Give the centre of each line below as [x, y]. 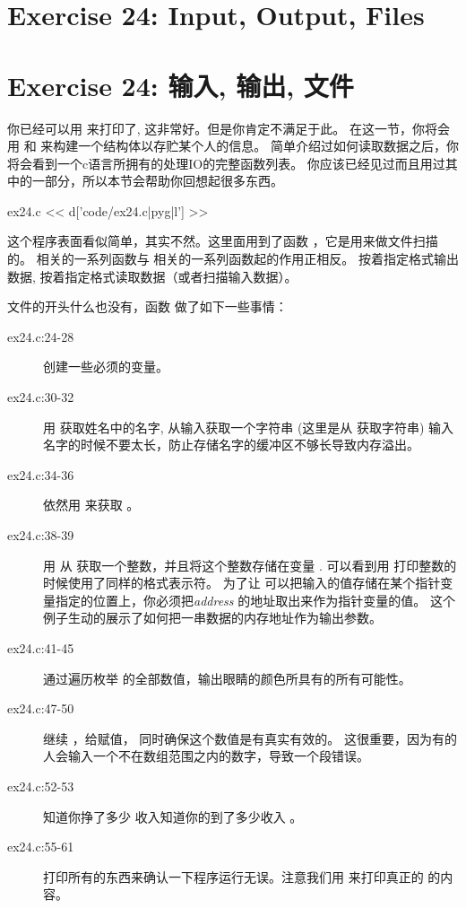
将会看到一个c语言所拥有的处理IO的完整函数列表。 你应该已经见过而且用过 [226, 163]
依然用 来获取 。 [91, 505]
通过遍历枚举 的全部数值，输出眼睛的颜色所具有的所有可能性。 [227, 678]
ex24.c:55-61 [41, 847]
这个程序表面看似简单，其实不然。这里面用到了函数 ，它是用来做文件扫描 [223, 241]
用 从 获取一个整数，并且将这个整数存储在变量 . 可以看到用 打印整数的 [250, 565]
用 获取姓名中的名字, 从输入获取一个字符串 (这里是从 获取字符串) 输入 [249, 427]
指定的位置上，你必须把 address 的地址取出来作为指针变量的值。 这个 [255, 600]
